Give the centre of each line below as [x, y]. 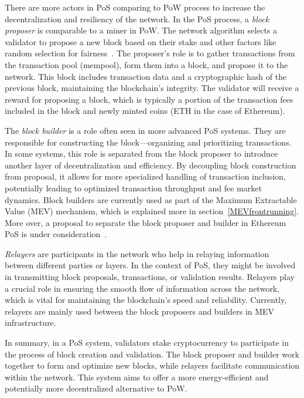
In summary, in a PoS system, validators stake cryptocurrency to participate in [147, 343]
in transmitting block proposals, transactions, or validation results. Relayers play [150, 277]
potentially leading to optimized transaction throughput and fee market [133, 188]
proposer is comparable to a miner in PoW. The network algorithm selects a [141, 30]
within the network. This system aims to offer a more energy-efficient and [137, 377]
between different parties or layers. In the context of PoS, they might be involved [150, 265]
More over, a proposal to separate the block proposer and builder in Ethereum [146, 222]
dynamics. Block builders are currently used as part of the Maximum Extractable [151, 199]
